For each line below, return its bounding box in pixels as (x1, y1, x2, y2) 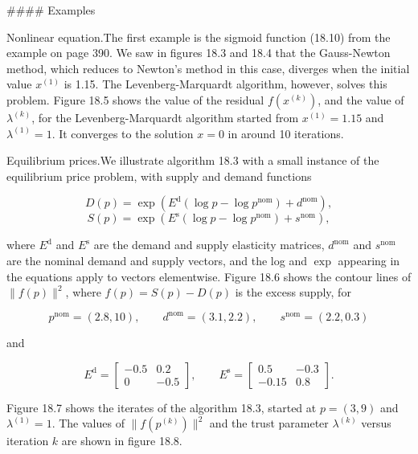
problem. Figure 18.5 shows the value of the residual (6, 91, 264, 108)
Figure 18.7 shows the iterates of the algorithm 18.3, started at (6, 399, 317, 415)
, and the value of (318, 91, 404, 108)
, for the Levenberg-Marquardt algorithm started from (31, 108, 299, 125)
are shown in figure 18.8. (61, 432, 182, 449)
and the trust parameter (209, 415, 329, 432)
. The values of (51, 415, 125, 432)
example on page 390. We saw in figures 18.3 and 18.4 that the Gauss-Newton (6, 44, 391, 61)
